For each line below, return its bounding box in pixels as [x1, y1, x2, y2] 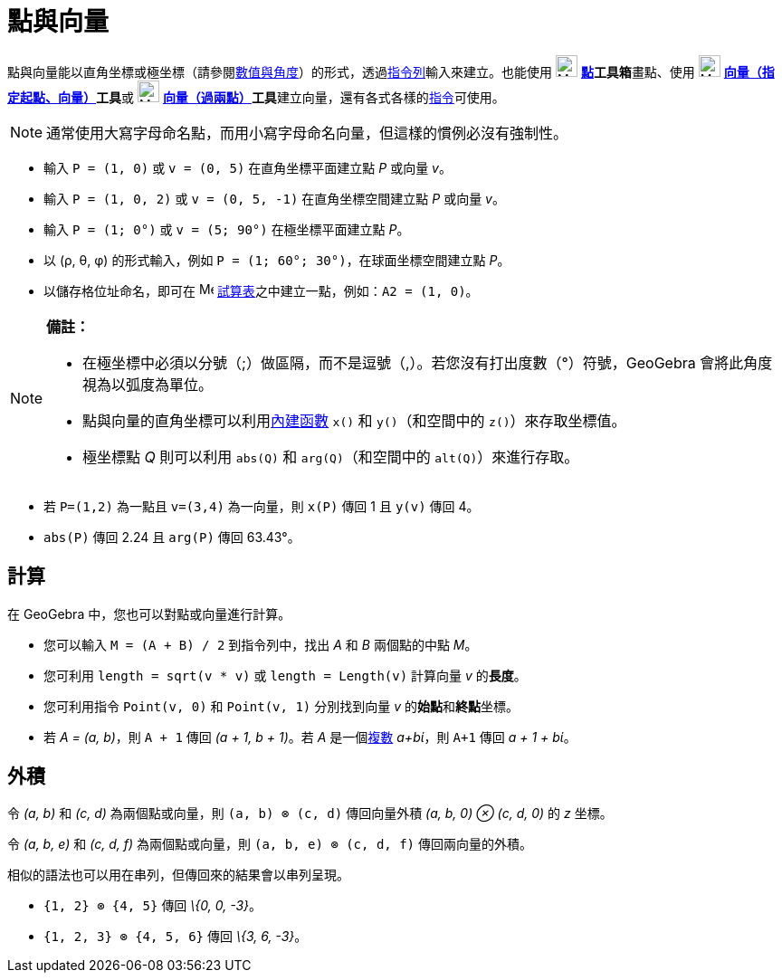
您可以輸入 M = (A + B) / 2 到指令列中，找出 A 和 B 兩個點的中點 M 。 [43, 636, 478, 652]
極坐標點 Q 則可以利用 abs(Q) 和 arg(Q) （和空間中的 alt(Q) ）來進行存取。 [82, 447, 579, 466]
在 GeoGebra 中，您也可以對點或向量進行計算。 [7, 605, 291, 622]
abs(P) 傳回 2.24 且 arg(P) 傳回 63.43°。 [43, 528, 300, 545]
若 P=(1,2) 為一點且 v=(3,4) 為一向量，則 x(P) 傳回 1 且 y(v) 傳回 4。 [43, 498, 480, 514]
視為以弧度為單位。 [82, 375, 214, 394]
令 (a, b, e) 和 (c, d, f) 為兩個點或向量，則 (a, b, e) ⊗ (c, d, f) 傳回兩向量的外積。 [7, 836, 532, 852]
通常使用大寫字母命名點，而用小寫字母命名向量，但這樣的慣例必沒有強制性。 [46, 123, 568, 142]
